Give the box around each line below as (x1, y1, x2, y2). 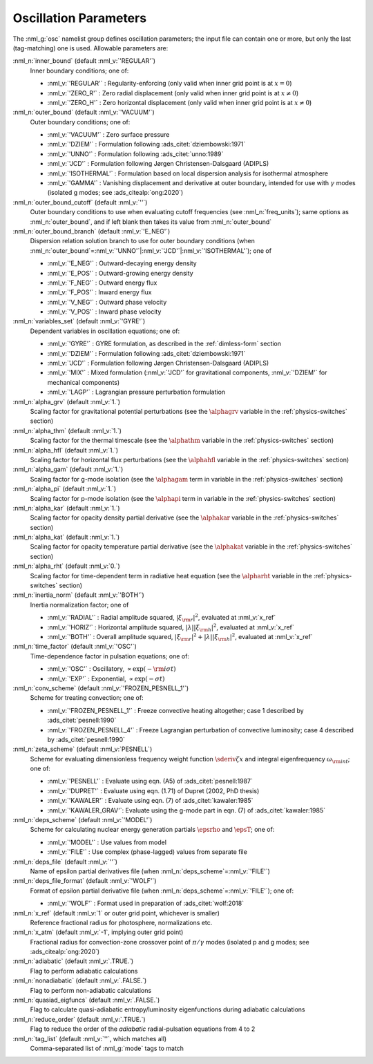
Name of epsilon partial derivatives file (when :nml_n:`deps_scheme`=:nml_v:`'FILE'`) (30, 867, 271, 875)
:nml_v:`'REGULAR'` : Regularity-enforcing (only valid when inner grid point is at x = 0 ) (47, 79, 293, 88)
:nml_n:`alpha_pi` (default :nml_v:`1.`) (12, 484, 117, 493)
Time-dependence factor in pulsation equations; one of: (30, 652, 190, 660)
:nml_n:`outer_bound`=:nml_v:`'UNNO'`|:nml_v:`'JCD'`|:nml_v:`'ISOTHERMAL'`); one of (30, 246, 272, 255)
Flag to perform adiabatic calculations (30, 967, 138, 975)
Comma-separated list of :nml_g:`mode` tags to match (30, 1044, 184, 1052)
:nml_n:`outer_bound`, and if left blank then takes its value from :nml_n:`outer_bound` (30, 218, 272, 226)
